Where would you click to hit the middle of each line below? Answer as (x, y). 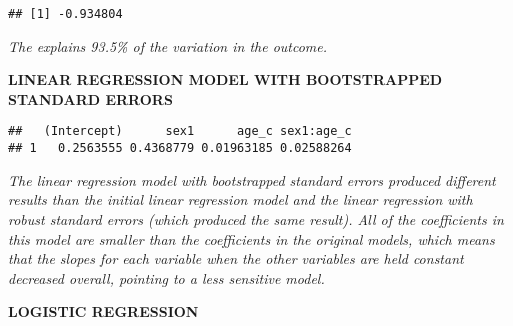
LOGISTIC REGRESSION (103, 311)
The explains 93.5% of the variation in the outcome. (168, 45)
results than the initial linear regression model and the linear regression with (240, 199)
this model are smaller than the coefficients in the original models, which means (251, 238)
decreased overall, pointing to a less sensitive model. (166, 277)
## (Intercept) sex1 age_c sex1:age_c (180, 131)
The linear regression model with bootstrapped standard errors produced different (252, 179)
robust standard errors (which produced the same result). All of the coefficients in (256, 218)
